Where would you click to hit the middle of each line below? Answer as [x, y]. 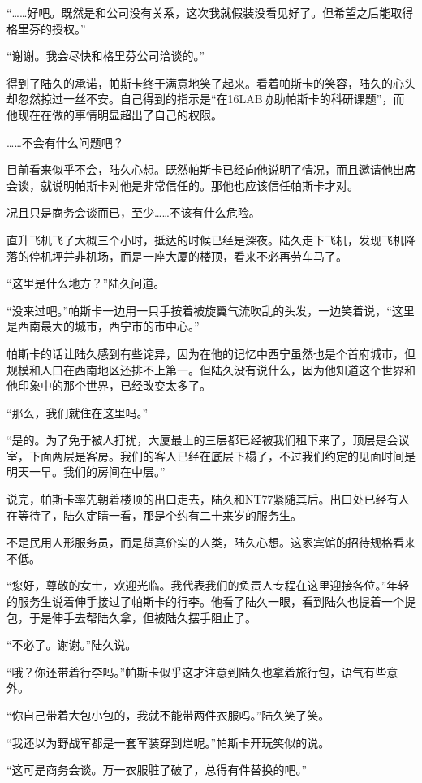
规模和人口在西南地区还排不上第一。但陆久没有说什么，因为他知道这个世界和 [211, 369]
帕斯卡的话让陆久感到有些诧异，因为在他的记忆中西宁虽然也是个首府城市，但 [211, 353]
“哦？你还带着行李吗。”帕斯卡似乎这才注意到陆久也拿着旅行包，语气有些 [197, 671]
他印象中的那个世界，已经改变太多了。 [109, 385]
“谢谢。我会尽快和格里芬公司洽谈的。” [106, 56]
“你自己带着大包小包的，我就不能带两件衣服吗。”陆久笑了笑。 [168, 715]
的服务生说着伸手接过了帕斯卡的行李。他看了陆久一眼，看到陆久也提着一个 [205, 601]
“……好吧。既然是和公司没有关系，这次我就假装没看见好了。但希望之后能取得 [210, 12]
